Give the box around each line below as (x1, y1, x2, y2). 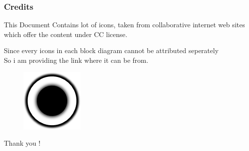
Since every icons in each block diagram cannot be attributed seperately (4, 45, 219, 56)
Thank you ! (4, 138, 41, 148)
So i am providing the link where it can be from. (4, 55, 148, 65)
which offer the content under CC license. (4, 29, 127, 39)
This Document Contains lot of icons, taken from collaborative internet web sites (4, 19, 245, 30)
